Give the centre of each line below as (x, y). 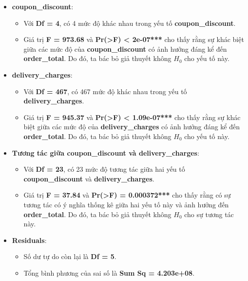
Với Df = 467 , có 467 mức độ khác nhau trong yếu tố (105, 91)
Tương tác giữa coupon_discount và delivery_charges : (105, 152)
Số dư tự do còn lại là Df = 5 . (70, 256)
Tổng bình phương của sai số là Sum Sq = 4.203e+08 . (109, 272)
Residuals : (29, 240)
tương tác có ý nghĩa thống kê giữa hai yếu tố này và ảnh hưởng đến (126, 204)
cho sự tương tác (209, 214)
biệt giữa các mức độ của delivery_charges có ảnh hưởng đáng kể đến (132, 127)
